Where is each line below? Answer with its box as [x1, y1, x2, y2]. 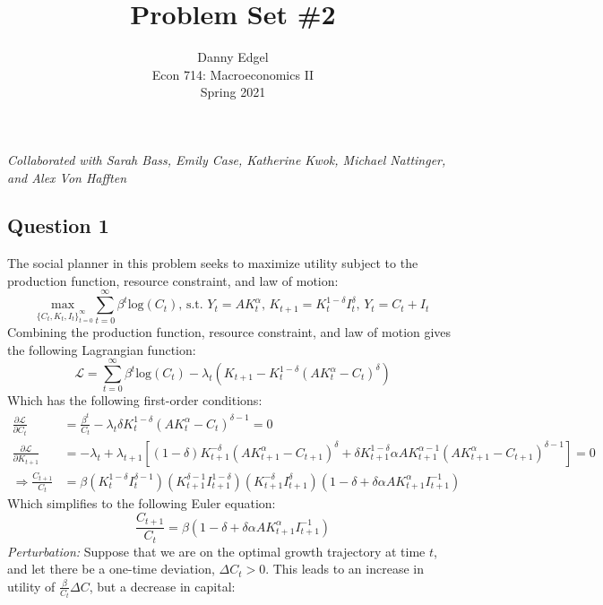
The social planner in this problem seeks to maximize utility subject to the [7, 254, 418, 272]
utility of [7, 576, 56, 595]
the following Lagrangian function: [7, 340, 196, 359]
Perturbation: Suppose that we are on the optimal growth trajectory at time [7, 541, 426, 560]
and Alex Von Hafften [7, 168, 127, 186]
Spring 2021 [200, 82, 266, 101]
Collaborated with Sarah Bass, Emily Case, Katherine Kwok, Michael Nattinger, [7, 150, 446, 169]
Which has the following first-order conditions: [7, 391, 263, 410]
